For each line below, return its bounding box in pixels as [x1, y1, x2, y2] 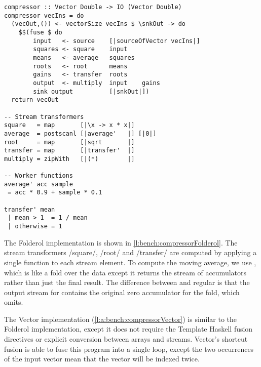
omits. [4, 297, 23, 307]
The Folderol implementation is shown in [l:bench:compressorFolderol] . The [4, 237, 238, 248]
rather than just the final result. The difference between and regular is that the [4, 277, 250, 288]
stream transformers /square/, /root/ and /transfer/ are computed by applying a [4, 247, 257, 258]
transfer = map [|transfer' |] [4, 147, 135, 154]
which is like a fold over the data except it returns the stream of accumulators [4, 267, 247, 277]
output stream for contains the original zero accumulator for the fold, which [4, 287, 240, 297]
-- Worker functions [4, 172, 73, 180]
